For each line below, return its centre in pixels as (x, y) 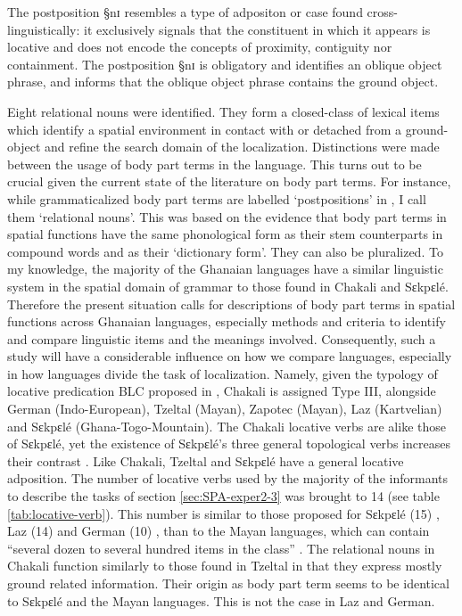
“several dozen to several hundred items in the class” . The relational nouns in (221, 548)
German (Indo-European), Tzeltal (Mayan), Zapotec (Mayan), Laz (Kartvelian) (225, 409)
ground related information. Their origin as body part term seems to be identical (228, 583)
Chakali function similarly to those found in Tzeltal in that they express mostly (225, 566)
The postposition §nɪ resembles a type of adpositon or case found (185, 12)
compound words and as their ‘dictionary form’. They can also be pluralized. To (225, 251)
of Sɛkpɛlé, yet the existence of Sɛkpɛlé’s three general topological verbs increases (229, 444)
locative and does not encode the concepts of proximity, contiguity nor (200, 47)
